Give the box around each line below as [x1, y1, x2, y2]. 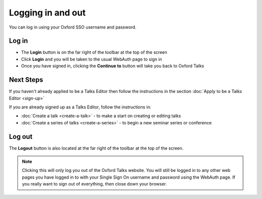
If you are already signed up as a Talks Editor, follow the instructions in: [9, 104, 151, 110]
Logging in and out [9, 7, 86, 18]
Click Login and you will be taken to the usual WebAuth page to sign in [21, 56, 162, 62]
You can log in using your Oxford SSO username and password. [9, 24, 137, 30]
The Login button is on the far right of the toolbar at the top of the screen [21, 49, 167, 55]
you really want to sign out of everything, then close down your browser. [22, 181, 167, 187]
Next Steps [9, 76, 43, 84]
